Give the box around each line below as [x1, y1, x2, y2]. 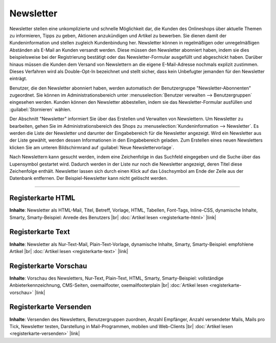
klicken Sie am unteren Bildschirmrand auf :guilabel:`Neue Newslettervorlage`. [9, 144, 174, 150]
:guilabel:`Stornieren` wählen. [9, 106, 72, 112]
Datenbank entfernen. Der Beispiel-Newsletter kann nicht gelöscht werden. [9, 175, 168, 181]
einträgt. [9, 76, 28, 82]
